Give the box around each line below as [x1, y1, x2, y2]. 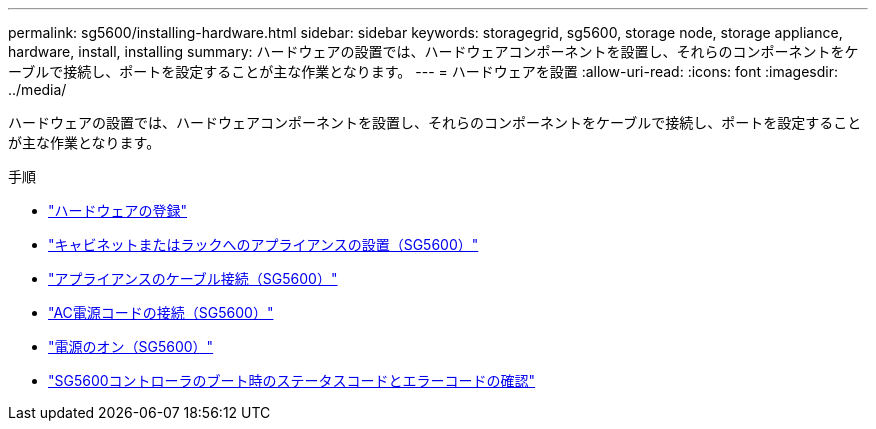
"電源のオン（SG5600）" [48, 338, 214, 355]
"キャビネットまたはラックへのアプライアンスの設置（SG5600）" [48, 236, 479, 253]
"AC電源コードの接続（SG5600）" [48, 304, 274, 321]
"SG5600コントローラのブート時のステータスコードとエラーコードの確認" [48, 372, 536, 389]
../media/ [8, 81, 67, 98]
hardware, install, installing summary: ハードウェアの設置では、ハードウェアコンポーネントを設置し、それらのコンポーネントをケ [8, 43, 859, 60]
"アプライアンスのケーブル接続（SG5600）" [48, 270, 338, 287]
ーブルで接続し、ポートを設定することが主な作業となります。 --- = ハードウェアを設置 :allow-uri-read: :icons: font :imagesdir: [8, 63, 838, 80]
